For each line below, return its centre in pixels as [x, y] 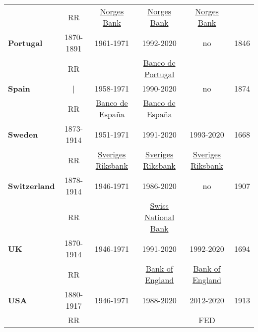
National [160, 217]
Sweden [23, 134]
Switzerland [32, 186]
